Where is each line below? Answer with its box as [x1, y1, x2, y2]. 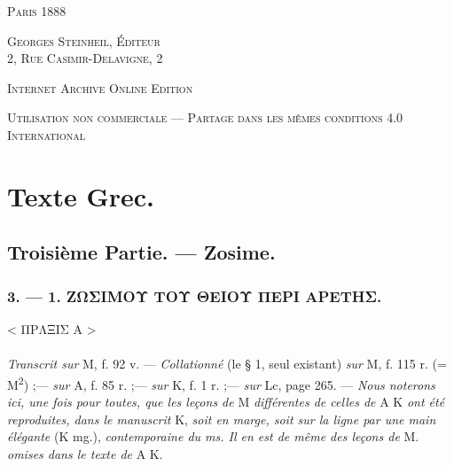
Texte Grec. [7, 177, 155, 214]
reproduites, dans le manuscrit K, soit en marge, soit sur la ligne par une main [7, 409, 436, 428]
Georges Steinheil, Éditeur [7, 31, 160, 50]
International [7, 125, 85, 144]
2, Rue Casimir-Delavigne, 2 [7, 49, 163, 67]
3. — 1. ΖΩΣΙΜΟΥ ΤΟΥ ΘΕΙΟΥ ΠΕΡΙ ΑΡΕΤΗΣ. [7, 284, 382, 307]
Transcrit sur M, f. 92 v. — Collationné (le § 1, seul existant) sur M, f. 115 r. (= [7, 354, 447, 373]
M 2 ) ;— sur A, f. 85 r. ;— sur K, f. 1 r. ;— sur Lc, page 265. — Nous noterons [7, 372, 435, 393]
